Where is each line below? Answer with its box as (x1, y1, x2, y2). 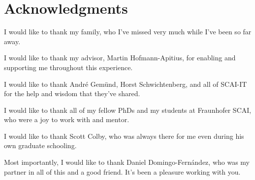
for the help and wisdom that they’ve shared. (4, 88, 140, 99)
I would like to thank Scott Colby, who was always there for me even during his (4, 130, 244, 141)
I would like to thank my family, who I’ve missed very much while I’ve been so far (4, 26, 252, 37)
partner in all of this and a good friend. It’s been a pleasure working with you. (4, 166, 241, 177)
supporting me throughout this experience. (4, 62, 133, 72)
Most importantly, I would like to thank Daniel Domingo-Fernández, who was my (4, 157, 250, 167)
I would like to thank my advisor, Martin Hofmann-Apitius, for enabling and (4, 52, 236, 63)
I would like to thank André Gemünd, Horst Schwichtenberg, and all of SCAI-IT (4, 78, 247, 89)
